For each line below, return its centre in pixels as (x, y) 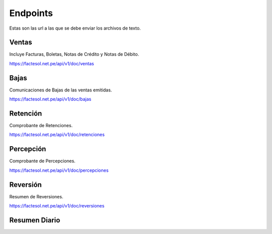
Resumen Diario (35, 220)
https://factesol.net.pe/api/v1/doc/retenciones (57, 135)
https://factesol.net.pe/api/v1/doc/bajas (50, 99)
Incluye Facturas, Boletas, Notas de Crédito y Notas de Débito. (74, 54)
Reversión (26, 185)
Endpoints (31, 13)
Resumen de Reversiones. (36, 196)
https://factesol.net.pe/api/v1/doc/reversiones (57, 206)
